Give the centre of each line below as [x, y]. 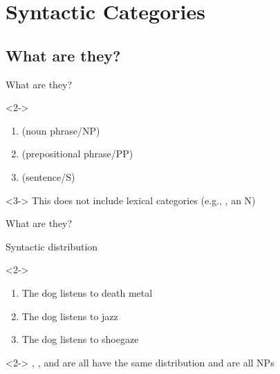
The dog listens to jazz [70, 316]
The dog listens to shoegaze [80, 339]
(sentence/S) [48, 176]
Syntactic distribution [52, 246]
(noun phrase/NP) [61, 130]
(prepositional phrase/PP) [77, 154]
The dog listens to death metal [87, 292]
